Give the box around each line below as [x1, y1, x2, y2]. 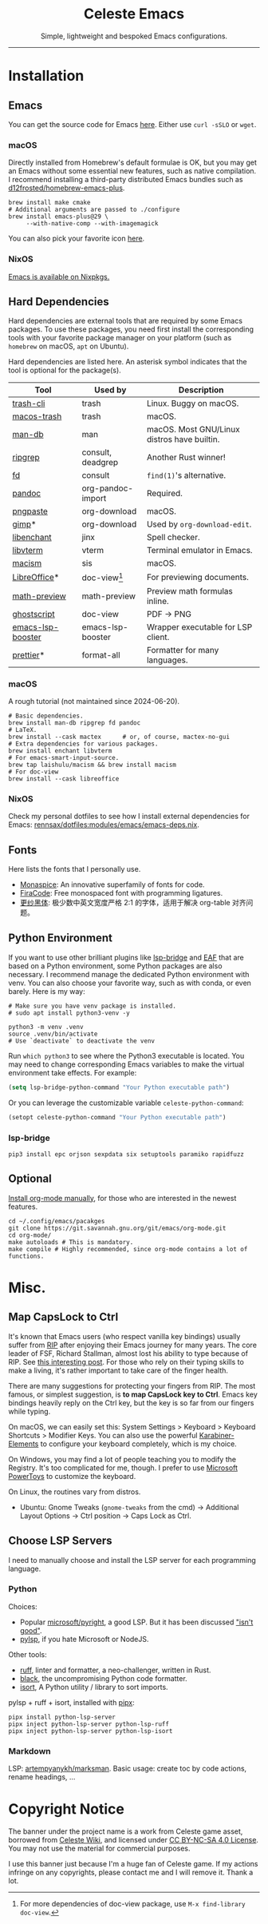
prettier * [12, 649, 45, 660]
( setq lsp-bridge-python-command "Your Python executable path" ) [8, 1083, 230, 1091]
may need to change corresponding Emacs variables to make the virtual [8, 1059, 245, 1069]
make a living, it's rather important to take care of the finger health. [8, 1365, 229, 1375]
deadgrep [81, 457, 119, 468]
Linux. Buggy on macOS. [146, 398, 239, 409]
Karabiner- [199, 1430, 235, 1440]
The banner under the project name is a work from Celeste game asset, [8, 1827, 243, 1836]
